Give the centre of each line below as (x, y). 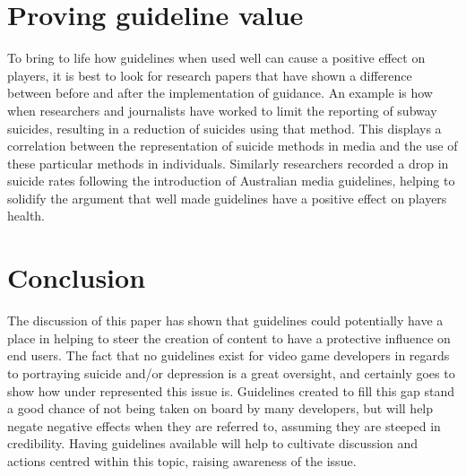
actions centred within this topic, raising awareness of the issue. (182, 460)
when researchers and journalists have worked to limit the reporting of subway (222, 110)
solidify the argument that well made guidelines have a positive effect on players (227, 198)
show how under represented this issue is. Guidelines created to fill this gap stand (231, 390)
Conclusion (77, 277)
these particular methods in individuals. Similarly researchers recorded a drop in (228, 163)
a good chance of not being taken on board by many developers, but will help (220, 408)
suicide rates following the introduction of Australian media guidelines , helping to (231, 181)
